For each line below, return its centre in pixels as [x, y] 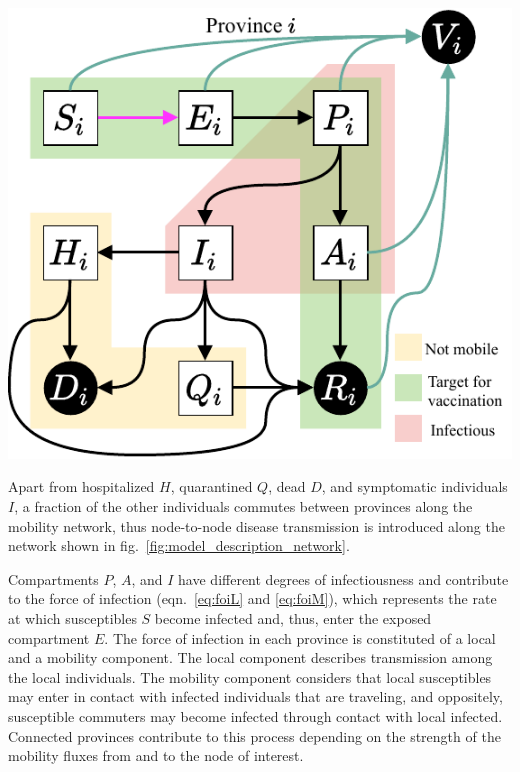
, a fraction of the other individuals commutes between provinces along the [243, 505]
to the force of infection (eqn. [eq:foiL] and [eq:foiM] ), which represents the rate [252, 598]
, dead [287, 486]
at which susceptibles [72, 617]
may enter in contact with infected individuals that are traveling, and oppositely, [255, 696]
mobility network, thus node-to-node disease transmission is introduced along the [256, 525]
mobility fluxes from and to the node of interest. [156, 755]
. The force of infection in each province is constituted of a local [300, 637]
